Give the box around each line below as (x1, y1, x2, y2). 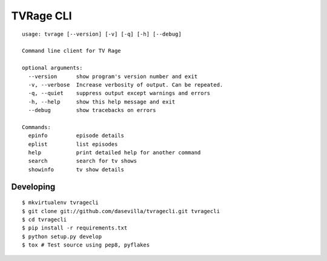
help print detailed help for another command (28, 149, 201, 156)
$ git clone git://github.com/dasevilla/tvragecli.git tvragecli (22, 208, 220, 214)
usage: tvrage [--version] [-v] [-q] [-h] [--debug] (22, 30, 182, 38)
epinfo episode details (28, 132, 124, 139)
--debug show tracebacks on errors (28, 107, 157, 114)
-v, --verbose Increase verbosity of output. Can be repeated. (28, 81, 223, 88)
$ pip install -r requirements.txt (22, 225, 128, 231)
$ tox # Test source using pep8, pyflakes (22, 242, 150, 248)
